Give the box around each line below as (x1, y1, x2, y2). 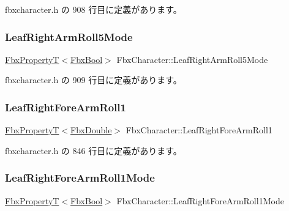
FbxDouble (70, 124, 112, 136)
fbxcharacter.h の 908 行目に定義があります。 (5, 3, 182, 15)
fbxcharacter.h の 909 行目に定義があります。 (5, 73, 182, 86)
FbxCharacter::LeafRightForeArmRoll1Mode (116, 194, 284, 207)
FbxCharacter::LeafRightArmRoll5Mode (116, 53, 268, 65)
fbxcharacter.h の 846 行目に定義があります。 (5, 144, 182, 157)
